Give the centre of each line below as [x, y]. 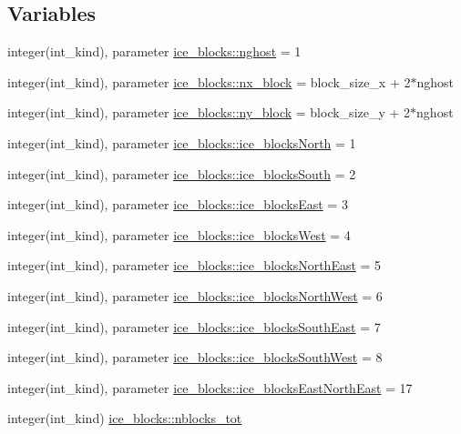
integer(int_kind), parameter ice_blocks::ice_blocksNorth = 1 [182, 142]
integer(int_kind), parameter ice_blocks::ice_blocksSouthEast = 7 [194, 326]
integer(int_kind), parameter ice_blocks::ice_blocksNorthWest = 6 [195, 295]
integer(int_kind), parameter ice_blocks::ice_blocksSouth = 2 [182, 173]
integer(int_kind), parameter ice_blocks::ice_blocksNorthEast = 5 [195, 265]
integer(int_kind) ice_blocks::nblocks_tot [125, 418]
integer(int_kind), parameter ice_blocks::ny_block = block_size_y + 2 [209, 112]
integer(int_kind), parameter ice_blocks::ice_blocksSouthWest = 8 [195, 357]
